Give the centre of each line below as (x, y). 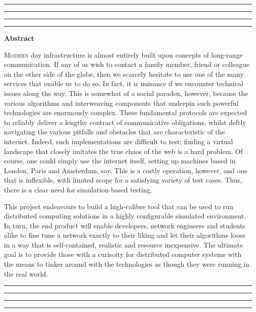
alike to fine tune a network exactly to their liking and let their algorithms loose (125, 235)
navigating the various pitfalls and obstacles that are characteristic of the (114, 132)
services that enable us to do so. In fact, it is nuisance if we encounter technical (124, 83)
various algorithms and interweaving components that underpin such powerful (121, 103)
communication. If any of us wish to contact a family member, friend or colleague (127, 64)
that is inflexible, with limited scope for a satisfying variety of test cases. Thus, (123, 180)
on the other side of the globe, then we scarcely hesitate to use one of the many (124, 74)
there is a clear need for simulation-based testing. (78, 189)
